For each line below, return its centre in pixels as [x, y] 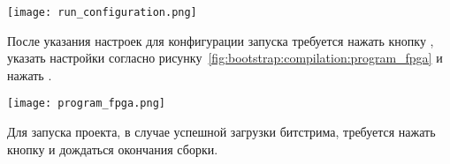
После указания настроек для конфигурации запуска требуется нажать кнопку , [221, 40]
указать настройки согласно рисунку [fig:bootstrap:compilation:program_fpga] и [225, 58]
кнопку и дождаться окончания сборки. [113, 149]
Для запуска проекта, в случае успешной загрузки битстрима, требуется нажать [221, 132]
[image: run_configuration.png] [102, 12]
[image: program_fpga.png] [86, 104]
